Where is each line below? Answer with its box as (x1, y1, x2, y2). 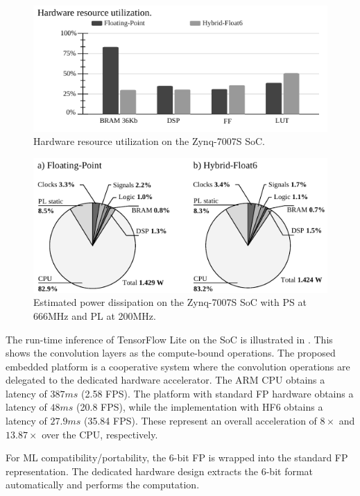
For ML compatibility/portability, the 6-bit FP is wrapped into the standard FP (6, 450, 348, 465)
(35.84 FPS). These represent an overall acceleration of (84, 413, 317, 428)
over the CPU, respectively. (42, 427, 158, 441)
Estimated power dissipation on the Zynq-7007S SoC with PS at (33, 295, 307, 309)
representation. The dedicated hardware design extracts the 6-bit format (6, 463, 314, 478)
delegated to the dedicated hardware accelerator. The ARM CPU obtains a (6, 373, 325, 387)
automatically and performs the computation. (6, 477, 200, 492)
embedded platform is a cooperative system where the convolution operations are (6, 359, 350, 373)
